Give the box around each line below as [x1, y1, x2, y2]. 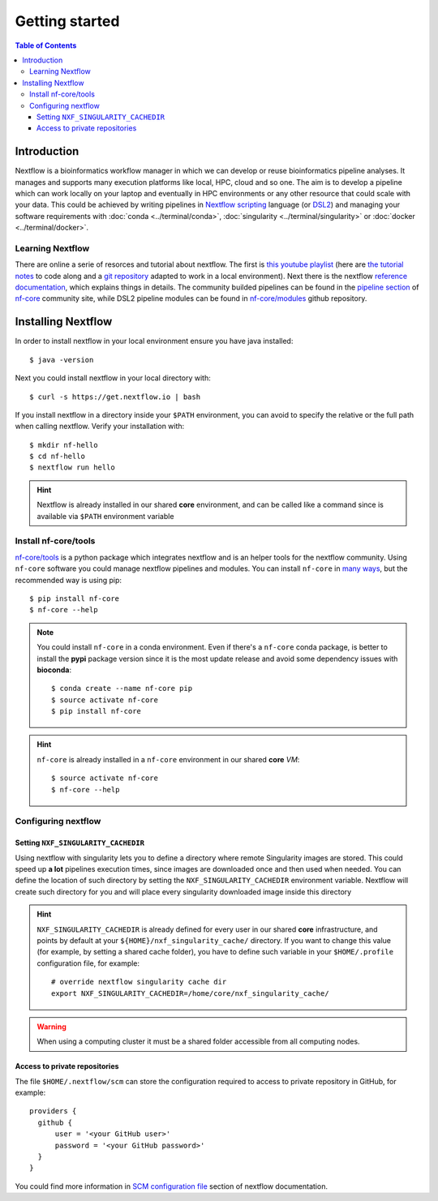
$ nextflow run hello [29, 463, 115, 472]
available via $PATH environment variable [36, 511, 174, 521]
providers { [29, 1107, 77, 1116]
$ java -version [29, 355, 94, 364]
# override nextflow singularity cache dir [51, 977, 227, 987]
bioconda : [36, 665, 72, 675]
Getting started [15, 12, 120, 30]
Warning [36, 1022, 67, 1032]
